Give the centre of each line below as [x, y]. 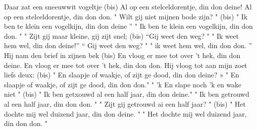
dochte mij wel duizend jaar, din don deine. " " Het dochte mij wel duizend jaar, [126, 113]
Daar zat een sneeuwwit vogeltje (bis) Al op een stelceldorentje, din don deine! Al [128, 6]
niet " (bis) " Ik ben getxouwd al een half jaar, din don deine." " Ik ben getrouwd [127, 94]
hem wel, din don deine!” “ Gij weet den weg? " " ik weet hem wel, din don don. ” [128, 45]
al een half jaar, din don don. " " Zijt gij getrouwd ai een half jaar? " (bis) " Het [125, 103]
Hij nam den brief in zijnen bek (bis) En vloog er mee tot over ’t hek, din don [122, 55]
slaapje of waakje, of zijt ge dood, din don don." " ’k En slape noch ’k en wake [123, 84]
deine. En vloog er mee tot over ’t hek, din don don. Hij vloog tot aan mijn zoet [126, 65]
